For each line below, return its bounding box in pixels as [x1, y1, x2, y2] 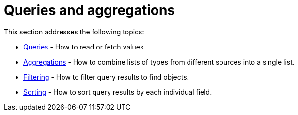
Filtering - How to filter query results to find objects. [23, 72, 189, 81]
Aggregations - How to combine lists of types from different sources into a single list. [23, 57, 295, 66]
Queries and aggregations [4, 2, 175, 18]
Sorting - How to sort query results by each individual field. [23, 87, 212, 96]
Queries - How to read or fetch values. [23, 42, 146, 51]
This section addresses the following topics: [4, 27, 144, 36]
